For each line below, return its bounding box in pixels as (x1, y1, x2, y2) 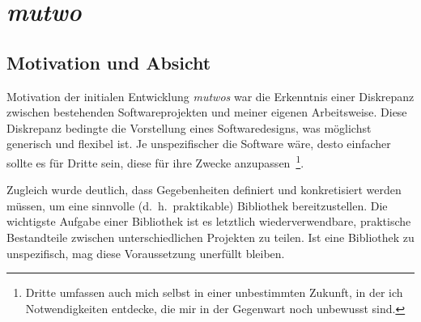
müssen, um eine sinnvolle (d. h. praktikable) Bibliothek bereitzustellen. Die (6, 197, 388, 214)
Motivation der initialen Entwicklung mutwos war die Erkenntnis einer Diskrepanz (6, 87, 415, 104)
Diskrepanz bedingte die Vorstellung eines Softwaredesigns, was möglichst (6, 119, 372, 136)
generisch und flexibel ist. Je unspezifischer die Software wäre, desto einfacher (6, 135, 391, 152)
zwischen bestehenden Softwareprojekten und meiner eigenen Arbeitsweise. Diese (6, 104, 407, 121)
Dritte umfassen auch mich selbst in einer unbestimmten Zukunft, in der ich (25, 284, 403, 301)
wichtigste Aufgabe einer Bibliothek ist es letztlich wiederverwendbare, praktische (6, 213, 411, 230)
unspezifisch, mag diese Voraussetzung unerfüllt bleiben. (6, 244, 285, 261)
